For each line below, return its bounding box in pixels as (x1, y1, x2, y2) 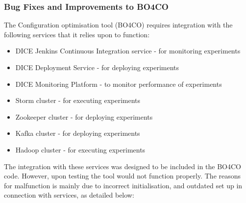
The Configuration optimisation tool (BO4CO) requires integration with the (4, 20, 233, 30)
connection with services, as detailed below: (4, 190, 134, 200)
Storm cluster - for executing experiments (15, 95, 141, 105)
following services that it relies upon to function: (4, 29, 150, 39)
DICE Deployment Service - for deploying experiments (15, 62, 179, 72)
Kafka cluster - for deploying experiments (15, 128, 140, 138)
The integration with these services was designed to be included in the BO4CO (4, 161, 242, 171)
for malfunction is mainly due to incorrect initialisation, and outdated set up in (4, 180, 243, 190)
